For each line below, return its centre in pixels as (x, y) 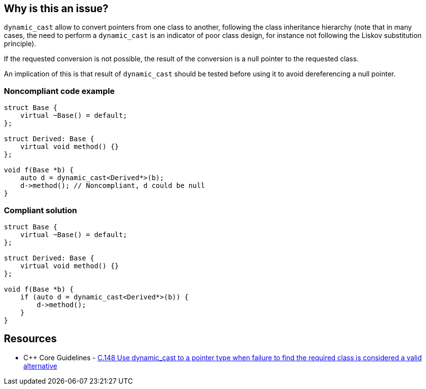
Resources (30, 339)
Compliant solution (41, 210)
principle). (20, 44)
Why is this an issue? (56, 9)
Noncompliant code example (59, 91)
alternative (40, 366)
